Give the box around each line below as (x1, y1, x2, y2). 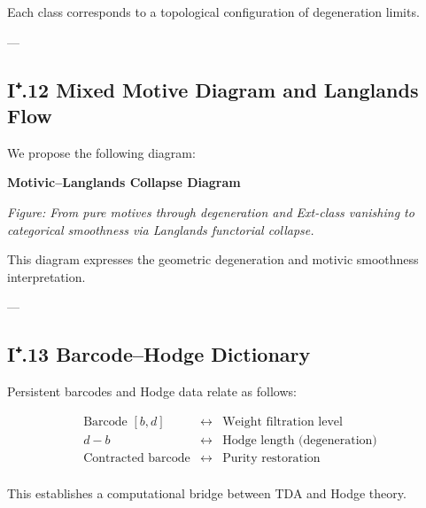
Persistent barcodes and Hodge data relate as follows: (7, 382, 297, 401)
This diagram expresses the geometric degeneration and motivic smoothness (7, 250, 419, 269)
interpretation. (7, 267, 86, 285)
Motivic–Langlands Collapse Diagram (7, 173, 241, 191)
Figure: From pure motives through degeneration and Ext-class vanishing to (7, 202, 414, 221)
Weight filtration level (222, 415, 343, 428)
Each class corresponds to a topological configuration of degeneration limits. (7, 3, 420, 20)
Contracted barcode (83, 451, 190, 465)
